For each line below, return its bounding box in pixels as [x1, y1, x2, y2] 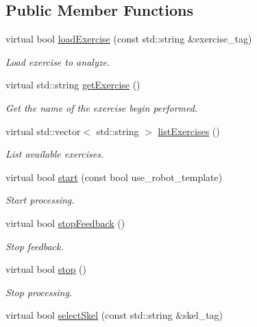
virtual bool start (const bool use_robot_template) [5, 169, 223, 184]
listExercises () [158, 123, 220, 138]
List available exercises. [5, 147, 104, 161]
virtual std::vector [5, 123, 81, 138]
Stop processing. [5, 284, 73, 299]
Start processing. [5, 193, 75, 207]
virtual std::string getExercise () [5, 77, 140, 92]
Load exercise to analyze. [5, 54, 110, 69]
